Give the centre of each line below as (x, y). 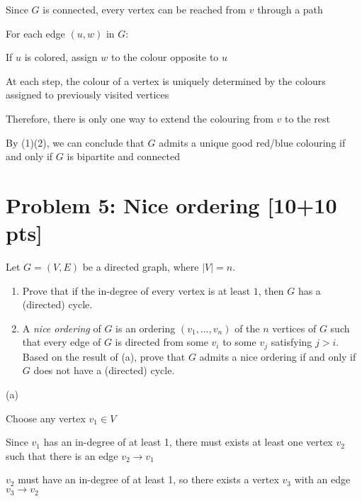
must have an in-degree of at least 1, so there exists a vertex (148, 479)
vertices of (294, 328)
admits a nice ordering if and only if (278, 356)
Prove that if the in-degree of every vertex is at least (136, 290)
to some (239, 342)
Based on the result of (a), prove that (104, 356)
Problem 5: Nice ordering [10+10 (171, 204)
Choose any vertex (46, 418)
